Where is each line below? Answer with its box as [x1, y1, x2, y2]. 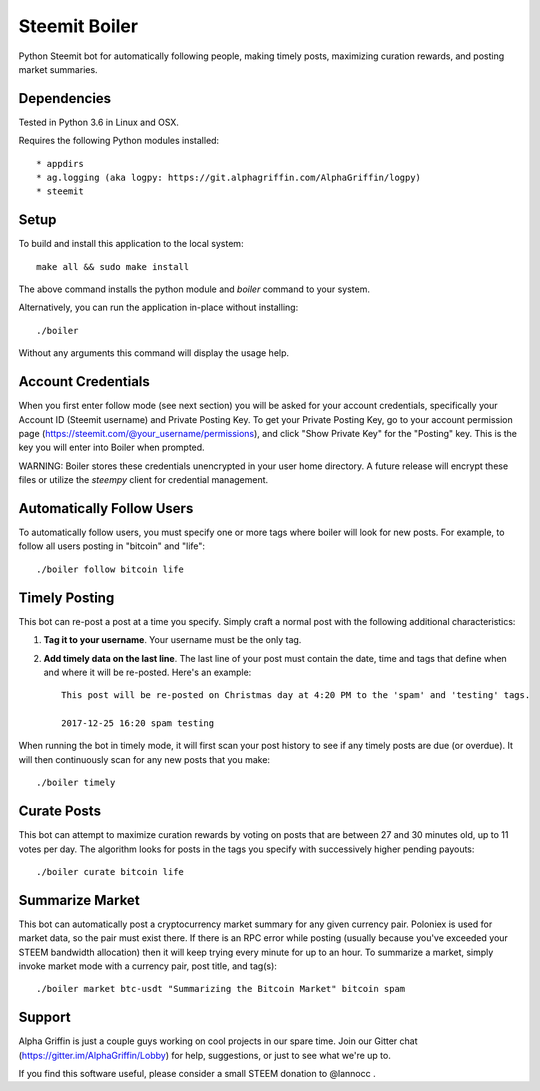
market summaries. [18, 63, 99, 75]
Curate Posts [18, 803, 102, 820]
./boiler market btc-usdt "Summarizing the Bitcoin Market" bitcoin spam [36, 983, 406, 995]
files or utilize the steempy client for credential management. [18, 474, 269, 486]
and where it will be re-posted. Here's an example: [43, 666, 252, 678]
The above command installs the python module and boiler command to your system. [18, 283, 370, 295]
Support [18, 1009, 71, 1026]
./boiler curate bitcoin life [36, 866, 185, 877]
